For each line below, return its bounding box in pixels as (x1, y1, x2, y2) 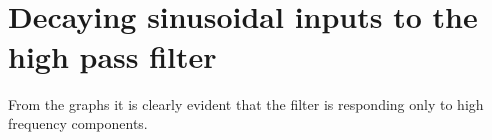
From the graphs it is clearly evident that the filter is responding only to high (8, 93, 484, 114)
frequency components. (8, 113, 148, 134)
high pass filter (8, 35, 217, 76)
